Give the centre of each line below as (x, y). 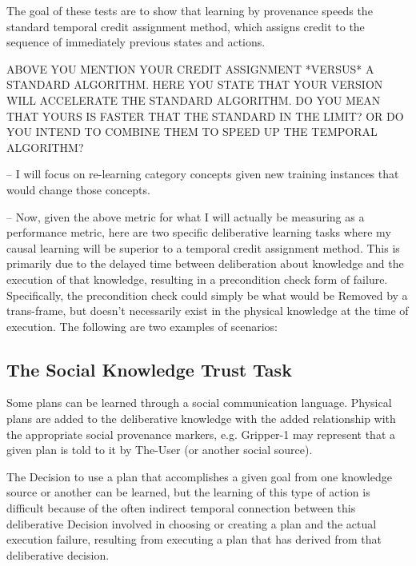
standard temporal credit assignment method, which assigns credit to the (186, 26)
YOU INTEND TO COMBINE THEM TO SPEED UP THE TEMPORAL (192, 132)
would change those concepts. (78, 189)
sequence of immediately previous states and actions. (136, 42)
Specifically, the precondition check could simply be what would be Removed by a (207, 295)
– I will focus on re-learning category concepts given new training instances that (203, 174)
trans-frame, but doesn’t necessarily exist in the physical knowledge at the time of (208, 311)
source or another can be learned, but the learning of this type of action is (188, 492)
